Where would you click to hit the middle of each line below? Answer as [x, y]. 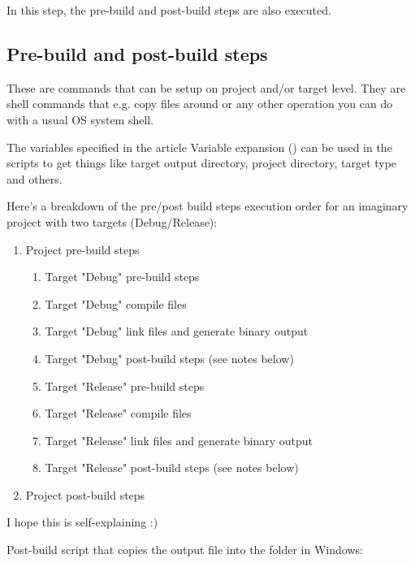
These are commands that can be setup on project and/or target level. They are [206, 87]
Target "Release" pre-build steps [125, 385]
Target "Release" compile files [118, 413]
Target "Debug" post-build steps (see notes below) [169, 358]
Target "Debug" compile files [116, 303]
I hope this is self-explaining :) [82, 522]
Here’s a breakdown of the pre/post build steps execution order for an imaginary [207, 206]
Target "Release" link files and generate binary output [179, 440]
